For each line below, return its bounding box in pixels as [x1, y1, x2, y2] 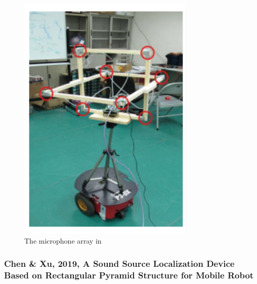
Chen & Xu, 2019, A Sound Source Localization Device [4, 257, 235, 269]
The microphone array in [24, 235, 102, 246]
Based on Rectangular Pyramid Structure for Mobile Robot [4, 268, 254, 281]
